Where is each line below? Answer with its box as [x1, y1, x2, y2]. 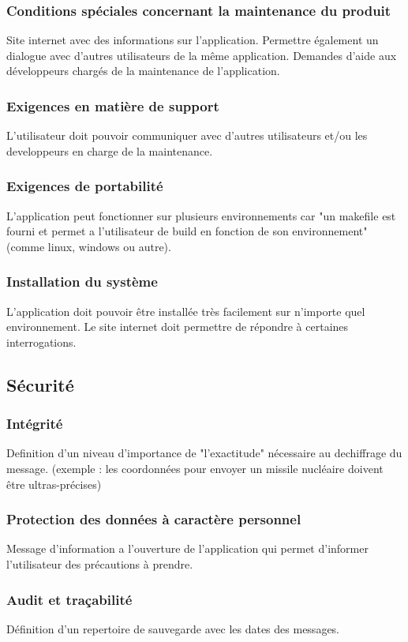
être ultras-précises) [6, 475, 102, 492]
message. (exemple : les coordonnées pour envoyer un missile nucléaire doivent [6, 460, 384, 476]
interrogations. [6, 333, 77, 350]
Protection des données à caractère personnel [6, 509, 301, 529]
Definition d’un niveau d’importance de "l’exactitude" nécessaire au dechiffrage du [6, 445, 402, 461]
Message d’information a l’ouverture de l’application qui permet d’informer [6, 540, 369, 557]
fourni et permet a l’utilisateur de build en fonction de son [6, 223, 289, 239]
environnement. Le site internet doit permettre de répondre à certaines [6, 318, 349, 335]
